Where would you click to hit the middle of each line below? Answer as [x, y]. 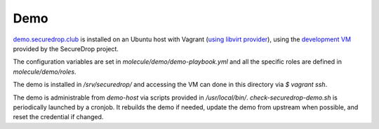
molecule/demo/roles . [45, 72]
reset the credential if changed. [58, 117]
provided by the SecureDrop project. [66, 48]
